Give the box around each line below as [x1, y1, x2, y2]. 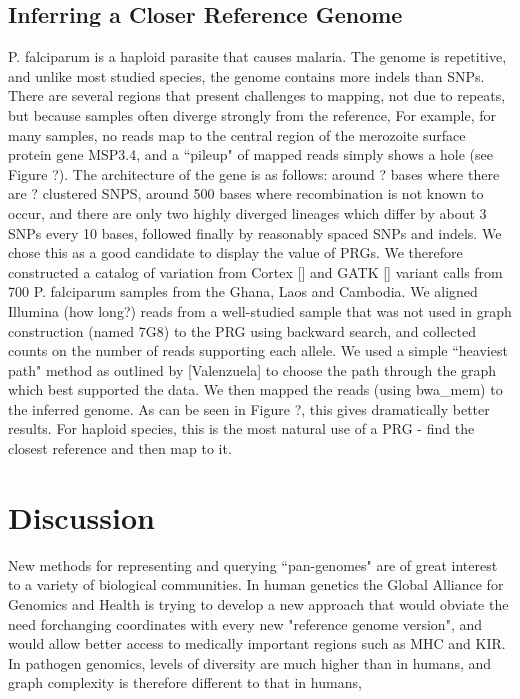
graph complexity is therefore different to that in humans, [8, 672, 362, 693]
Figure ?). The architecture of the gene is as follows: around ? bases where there [8, 163, 500, 184]
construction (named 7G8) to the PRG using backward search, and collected [8, 320, 476, 341]
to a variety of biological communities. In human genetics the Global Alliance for [8, 574, 504, 595]
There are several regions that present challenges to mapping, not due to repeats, [8, 85, 506, 106]
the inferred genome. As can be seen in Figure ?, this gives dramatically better [8, 398, 490, 419]
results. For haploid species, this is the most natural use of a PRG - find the [8, 418, 475, 439]
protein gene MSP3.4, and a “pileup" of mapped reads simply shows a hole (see [8, 144, 494, 165]
